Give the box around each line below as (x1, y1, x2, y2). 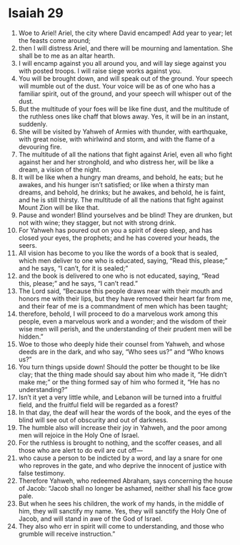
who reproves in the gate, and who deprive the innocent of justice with (18, 461, 227, 469)
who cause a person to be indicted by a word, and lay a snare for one (18, 454, 223, 462)
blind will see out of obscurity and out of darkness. (18, 416, 169, 424)
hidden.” (18, 332, 44, 341)
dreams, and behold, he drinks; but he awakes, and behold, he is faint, (18, 188, 226, 196)
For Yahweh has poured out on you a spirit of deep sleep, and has (18, 226, 213, 234)
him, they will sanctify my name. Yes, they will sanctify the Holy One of (18, 506, 227, 515)
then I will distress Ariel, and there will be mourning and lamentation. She (18, 44, 234, 52)
